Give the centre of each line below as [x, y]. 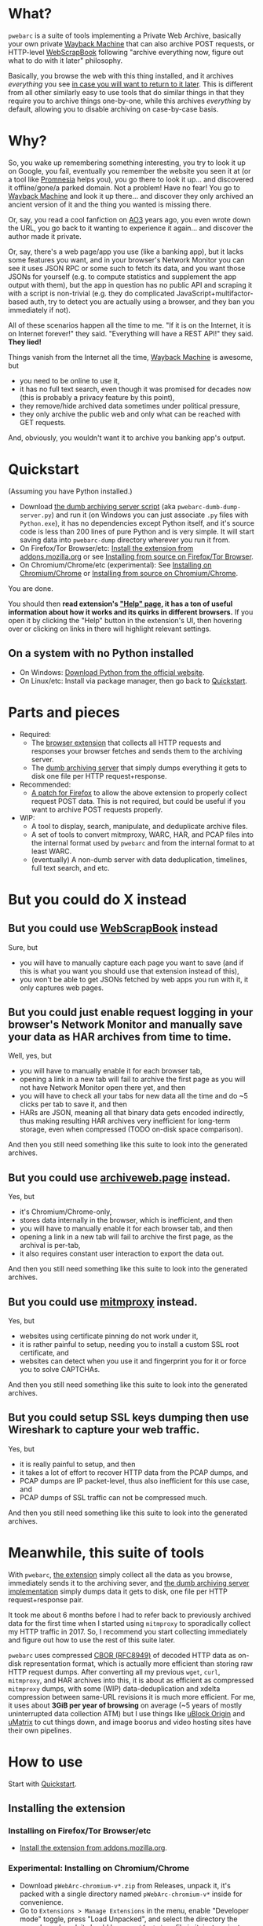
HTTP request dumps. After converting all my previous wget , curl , [114, 1671]
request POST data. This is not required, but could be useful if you [138, 801]
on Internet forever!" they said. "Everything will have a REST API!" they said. [131, 333]
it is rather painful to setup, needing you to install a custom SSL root [129, 1344]
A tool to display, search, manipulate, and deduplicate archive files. [139, 826]
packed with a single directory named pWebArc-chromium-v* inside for [131, 1894]
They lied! [25, 342]
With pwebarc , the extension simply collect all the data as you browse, [121, 1574]
